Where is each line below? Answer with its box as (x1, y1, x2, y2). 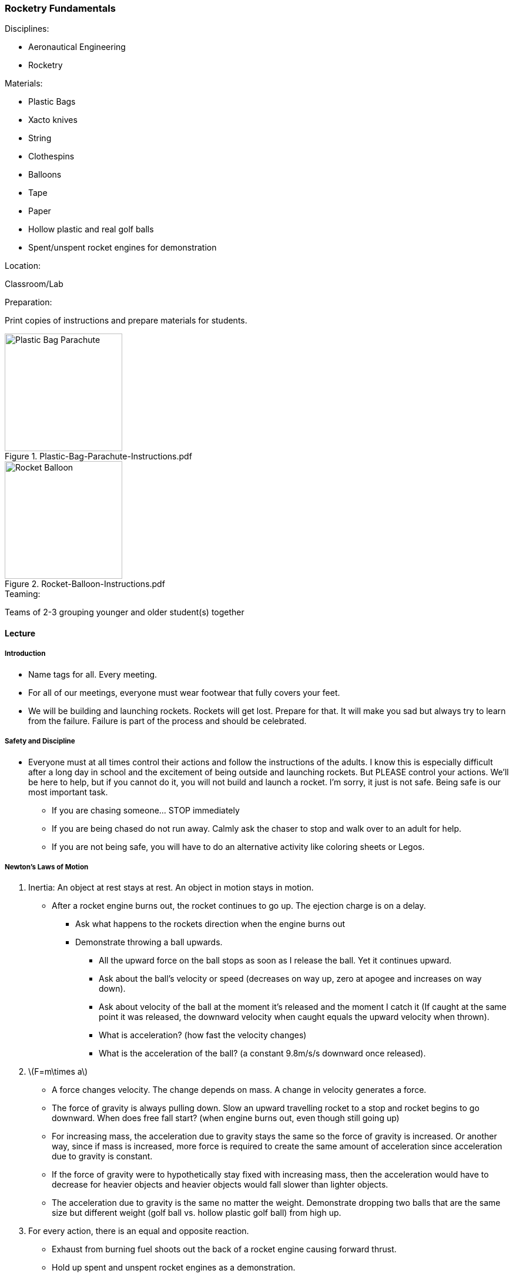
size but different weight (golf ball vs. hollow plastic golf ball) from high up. (52, 1208, 341, 1218)
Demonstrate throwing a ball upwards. (75, 937, 223, 948)
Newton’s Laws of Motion (5, 862, 89, 871)
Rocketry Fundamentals (5, 2, 116, 14)
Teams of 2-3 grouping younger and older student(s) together (5, 607, 244, 618)
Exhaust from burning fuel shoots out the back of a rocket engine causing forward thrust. (52, 1244, 397, 1255)
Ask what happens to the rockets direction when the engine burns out (75, 919, 346, 929)
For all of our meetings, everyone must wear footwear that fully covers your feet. (28, 687, 340, 698)
